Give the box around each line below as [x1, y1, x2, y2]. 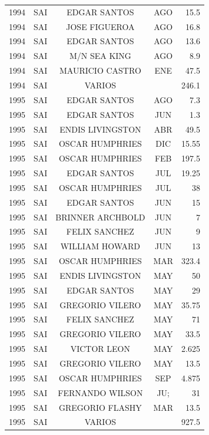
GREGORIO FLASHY [58, 401, 142, 413]
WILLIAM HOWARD [60, 240, 141, 252]
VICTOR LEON [70, 342, 131, 355]
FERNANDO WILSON [58, 386, 143, 398]
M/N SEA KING [69, 50, 131, 62]
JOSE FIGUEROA [66, 20, 135, 32]
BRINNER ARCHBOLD [55, 210, 145, 223]
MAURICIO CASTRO [59, 64, 141, 77]
